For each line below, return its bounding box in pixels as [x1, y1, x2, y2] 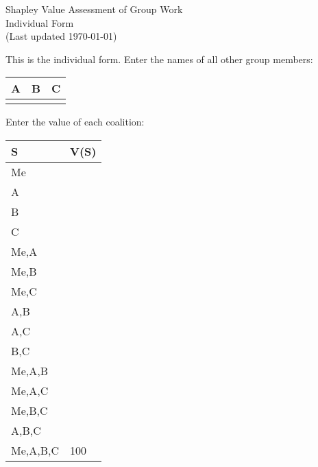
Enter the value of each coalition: [5, 115, 145, 129]
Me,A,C [11, 382, 49, 398]
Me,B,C [11, 402, 48, 418]
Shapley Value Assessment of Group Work [5, 2, 183, 16]
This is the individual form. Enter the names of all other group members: [5, 51, 313, 66]
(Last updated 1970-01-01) [5, 29, 117, 43]
